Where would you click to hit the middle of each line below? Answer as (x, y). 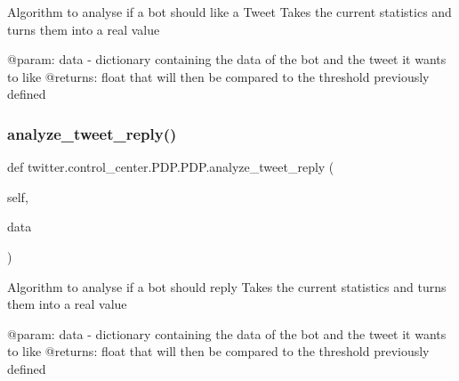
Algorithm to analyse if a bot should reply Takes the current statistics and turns (227, 286)
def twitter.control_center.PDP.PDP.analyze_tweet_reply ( (171, 167)
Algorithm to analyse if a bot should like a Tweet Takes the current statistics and (229, 12)
